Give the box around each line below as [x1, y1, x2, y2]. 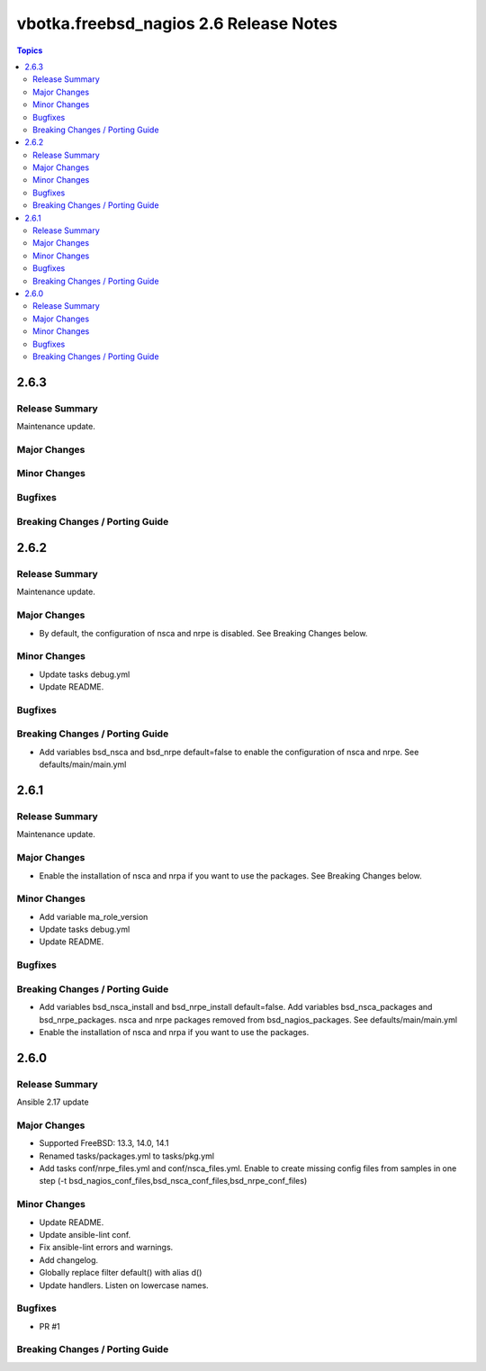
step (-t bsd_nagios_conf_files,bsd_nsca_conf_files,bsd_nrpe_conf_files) [39, 1176, 308, 1186]
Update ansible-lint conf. [39, 1229, 131, 1240]
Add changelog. [39, 1254, 99, 1265]
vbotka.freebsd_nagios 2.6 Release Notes [16, 14, 337, 33]
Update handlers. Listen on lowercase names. [39, 1279, 209, 1291]
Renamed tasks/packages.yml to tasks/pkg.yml [39, 1150, 215, 1161]
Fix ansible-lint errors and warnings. [39, 1242, 174, 1253]
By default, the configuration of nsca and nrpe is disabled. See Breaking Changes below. [39, 627, 368, 638]
